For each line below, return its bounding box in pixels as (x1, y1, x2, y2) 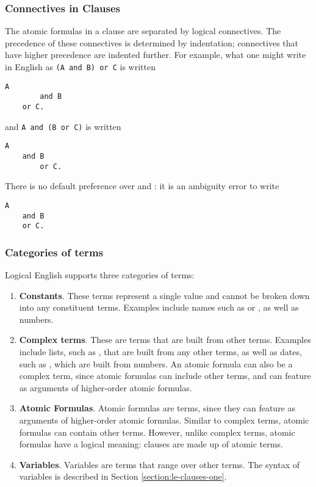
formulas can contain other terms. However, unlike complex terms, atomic (19, 425, 295, 438)
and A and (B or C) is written (5, 120, 121, 132)
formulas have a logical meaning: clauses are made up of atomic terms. (19, 438, 283, 450)
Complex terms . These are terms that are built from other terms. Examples (19, 333, 311, 346)
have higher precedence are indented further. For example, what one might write (5, 48, 306, 61)
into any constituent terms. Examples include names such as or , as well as (19, 301, 299, 314)
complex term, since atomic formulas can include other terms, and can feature (19, 369, 311, 382)
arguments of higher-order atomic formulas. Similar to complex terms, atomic (19, 413, 309, 426)
